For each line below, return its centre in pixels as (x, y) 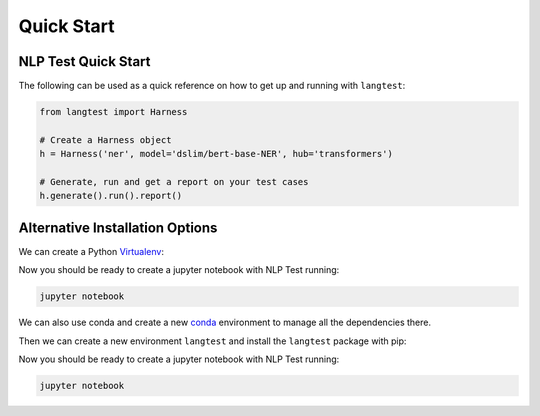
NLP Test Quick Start (84, 61)
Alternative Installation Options (118, 227)
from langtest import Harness (113, 112)
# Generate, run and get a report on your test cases (174, 181)
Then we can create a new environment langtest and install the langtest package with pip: (212, 341)
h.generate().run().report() (111, 196)
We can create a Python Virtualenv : (91, 251)
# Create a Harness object (105, 139)
